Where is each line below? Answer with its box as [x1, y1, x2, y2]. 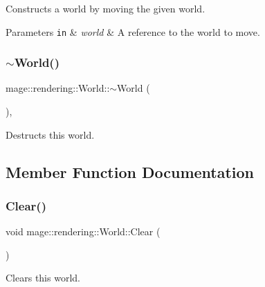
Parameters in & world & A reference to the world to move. [6, 24, 260, 39]
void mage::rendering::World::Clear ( [6, 224, 161, 239]
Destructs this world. [6, 127, 95, 141]
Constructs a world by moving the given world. [6, 1, 205, 15]
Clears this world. [6, 270, 80, 285]
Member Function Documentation [6, 161, 255, 182]
